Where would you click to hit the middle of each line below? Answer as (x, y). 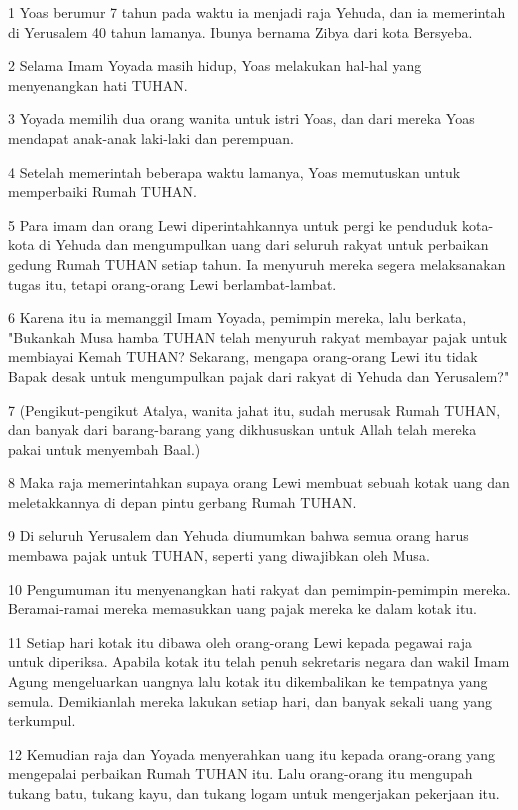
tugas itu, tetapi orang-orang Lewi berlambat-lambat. (172, 283)
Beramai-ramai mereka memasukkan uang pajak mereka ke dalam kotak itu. (243, 608)
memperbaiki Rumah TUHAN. (102, 191)
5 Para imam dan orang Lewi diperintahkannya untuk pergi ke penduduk (233, 224)
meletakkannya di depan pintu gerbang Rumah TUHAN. (182, 501)
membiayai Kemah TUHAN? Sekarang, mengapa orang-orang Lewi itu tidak (243, 356)
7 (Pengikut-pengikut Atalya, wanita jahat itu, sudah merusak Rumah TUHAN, (254, 409)
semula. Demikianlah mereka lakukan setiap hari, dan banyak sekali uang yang (250, 700)
